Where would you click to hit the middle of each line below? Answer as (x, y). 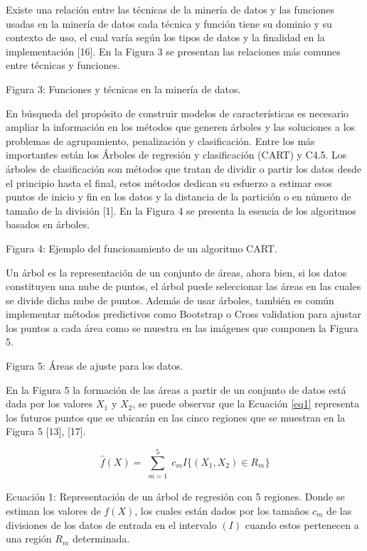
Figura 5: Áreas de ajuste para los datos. (95, 366)
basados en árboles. (48, 224)
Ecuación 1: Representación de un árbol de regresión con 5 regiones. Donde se (175, 497)
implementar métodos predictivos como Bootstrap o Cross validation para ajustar (183, 314)
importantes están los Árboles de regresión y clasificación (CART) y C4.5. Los (176, 155)
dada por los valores (49, 403)
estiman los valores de (53, 510)
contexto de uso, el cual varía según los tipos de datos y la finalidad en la (165, 37)
